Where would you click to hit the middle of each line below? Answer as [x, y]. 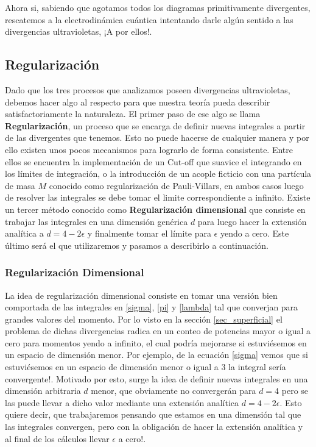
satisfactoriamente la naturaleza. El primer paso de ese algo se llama [133, 114]
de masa [20, 185]
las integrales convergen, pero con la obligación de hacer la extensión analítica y [154, 427]
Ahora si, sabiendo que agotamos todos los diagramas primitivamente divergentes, [158, 7]
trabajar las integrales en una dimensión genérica [97, 221]
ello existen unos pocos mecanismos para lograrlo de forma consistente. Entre [149, 149]
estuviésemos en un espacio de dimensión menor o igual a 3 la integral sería [146, 367]
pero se [295, 391]
